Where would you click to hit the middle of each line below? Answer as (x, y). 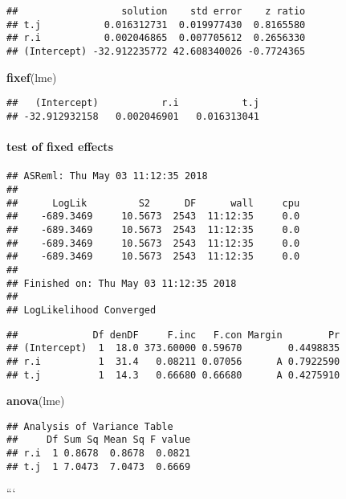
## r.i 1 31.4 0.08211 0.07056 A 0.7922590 (173, 361)
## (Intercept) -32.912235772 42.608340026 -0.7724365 (156, 51)
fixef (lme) (32, 77)
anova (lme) (36, 401)
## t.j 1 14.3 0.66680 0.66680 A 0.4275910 (173, 375)
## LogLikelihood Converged (81, 310)
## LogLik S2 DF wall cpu (153, 203)
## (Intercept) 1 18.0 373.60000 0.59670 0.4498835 (173, 348)
